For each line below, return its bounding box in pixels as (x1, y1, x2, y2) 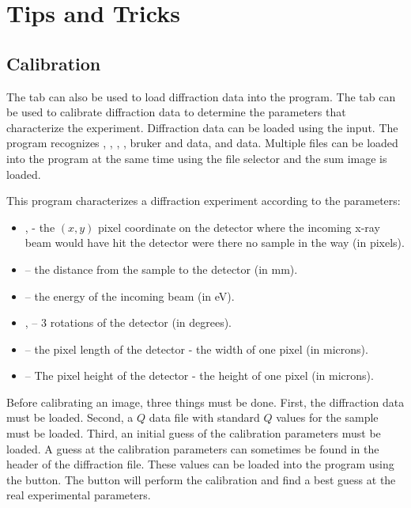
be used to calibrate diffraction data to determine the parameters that (6, 104, 346, 120)
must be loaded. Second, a (6, 409, 134, 426)
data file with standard (149, 409, 260, 426)
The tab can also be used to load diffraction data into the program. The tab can (6, 88, 396, 104)
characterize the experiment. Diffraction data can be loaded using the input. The (6, 119, 398, 135)
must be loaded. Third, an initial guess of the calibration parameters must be (6, 425, 381, 442)
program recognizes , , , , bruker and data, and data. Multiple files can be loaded (6, 135, 398, 151)
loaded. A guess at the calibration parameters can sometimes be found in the (6, 440, 379, 457)
